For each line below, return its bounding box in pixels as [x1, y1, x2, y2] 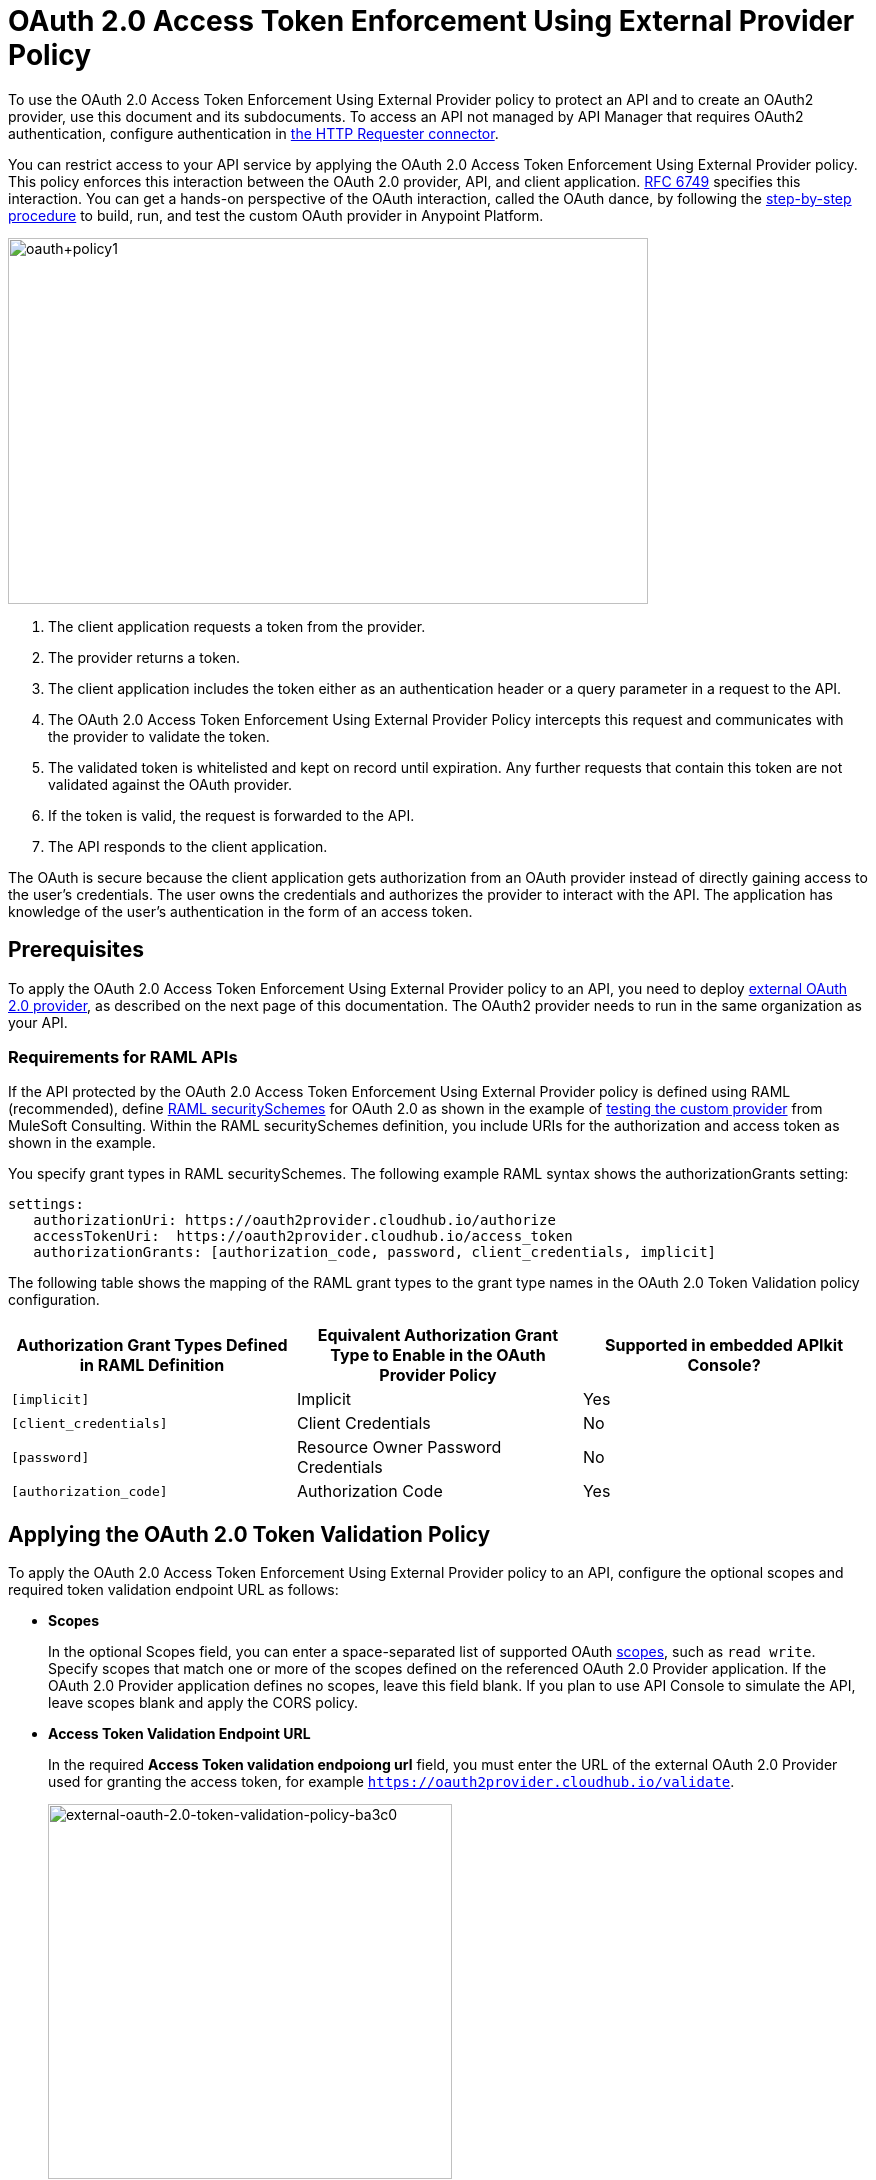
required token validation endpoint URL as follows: [8, 1581, 339, 1599]
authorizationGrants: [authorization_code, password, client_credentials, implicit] [33, 1244, 717, 1261]
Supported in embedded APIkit [604, 1335, 844, 1356]
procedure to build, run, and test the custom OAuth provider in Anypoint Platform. [8, 206, 544, 224]
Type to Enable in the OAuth [330, 1345, 546, 1366]
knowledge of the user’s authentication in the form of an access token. [8, 902, 473, 920]
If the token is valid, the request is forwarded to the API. [48, 806, 415, 824]
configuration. [8, 1291, 100, 1309]
